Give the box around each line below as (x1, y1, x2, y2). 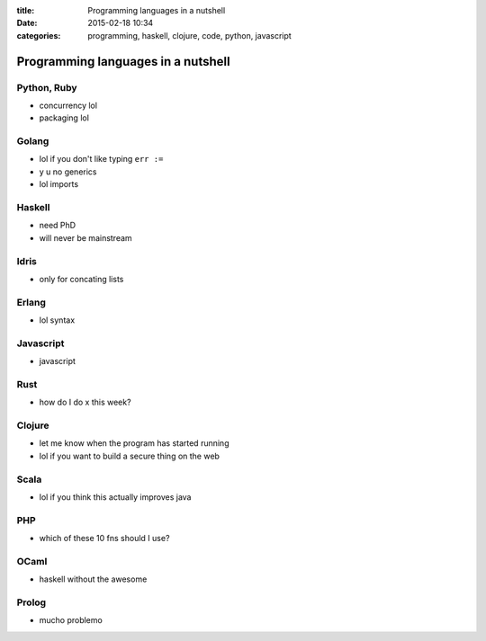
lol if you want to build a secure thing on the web (39, 450, 220, 461)
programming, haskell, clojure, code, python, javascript (87, 30, 292, 40)
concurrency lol (39, 100, 98, 111)
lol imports (39, 179, 79, 190)
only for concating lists (39, 273, 124, 284)
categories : (16, 30, 61, 40)
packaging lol (39, 112, 90, 123)
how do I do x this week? (39, 396, 131, 408)
